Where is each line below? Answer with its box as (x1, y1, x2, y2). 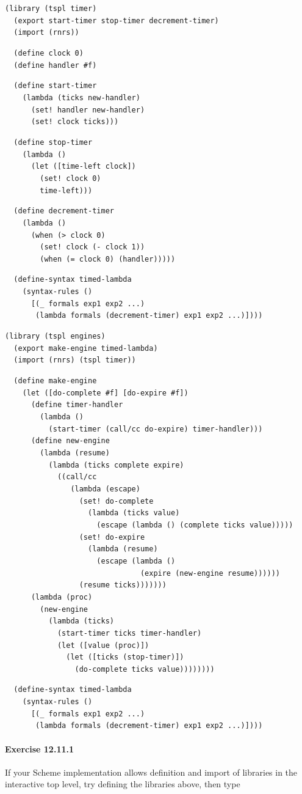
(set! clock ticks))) (31, 117, 119, 127)
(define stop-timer (13, 138, 93, 147)
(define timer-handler (31, 400, 123, 410)
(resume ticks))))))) (79, 581, 167, 590)
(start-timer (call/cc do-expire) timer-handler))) (48, 424, 263, 433)
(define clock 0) (13, 48, 84, 57)
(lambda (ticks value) (88, 509, 180, 518)
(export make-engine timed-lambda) (13, 344, 158, 353)
